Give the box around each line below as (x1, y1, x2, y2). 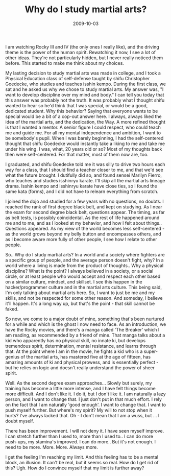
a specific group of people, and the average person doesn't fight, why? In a (5, 257, 164, 263)
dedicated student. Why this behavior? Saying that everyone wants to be (5, 108, 158, 114)
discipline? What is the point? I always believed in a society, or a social (5, 268, 154, 274)
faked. (5, 305, 19, 312)
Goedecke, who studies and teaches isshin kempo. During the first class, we (5, 81, 166, 87)
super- (143, 348, 158, 354)
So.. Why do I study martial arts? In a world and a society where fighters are (5, 251, 165, 257)
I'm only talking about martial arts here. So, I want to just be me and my (5, 290, 155, 296)
